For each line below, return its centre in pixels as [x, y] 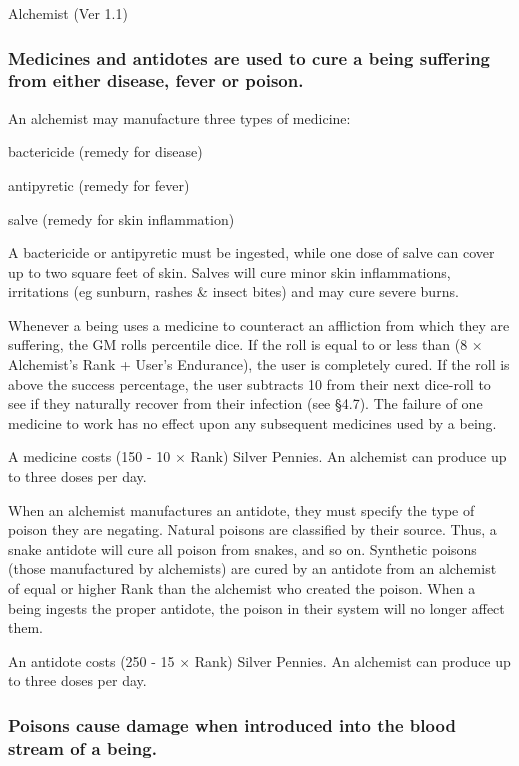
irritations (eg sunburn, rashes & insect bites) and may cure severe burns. [233, 291]
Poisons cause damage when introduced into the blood [232, 724]
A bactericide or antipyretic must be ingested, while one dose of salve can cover [251, 252]
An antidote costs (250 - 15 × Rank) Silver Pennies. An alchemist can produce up [259, 660]
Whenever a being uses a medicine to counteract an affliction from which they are [259, 324]
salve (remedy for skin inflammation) [121, 218]
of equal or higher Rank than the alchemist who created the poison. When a [242, 588]
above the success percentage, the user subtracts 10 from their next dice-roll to [249, 383]
